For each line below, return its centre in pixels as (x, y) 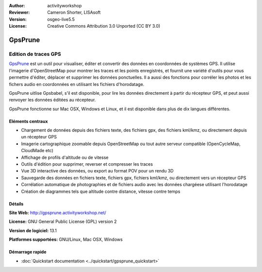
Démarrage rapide (28, 252)
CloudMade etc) (37, 151)
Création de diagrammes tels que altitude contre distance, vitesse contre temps (101, 191)
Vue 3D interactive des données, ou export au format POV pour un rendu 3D (98, 171)
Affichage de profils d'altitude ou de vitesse (65, 157)
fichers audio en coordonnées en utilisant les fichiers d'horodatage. (77, 84)
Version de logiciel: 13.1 (33, 230)
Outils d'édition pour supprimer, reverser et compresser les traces (87, 164)
